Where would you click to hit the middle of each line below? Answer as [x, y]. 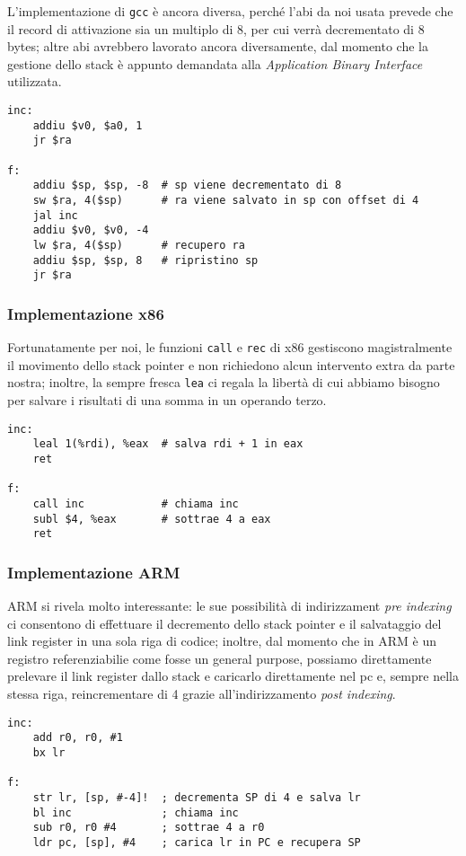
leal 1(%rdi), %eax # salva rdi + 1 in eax [168, 444]
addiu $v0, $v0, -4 [91, 230]
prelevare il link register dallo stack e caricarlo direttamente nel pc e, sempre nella [233, 676]
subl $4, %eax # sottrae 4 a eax [152, 519]
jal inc [55, 215]
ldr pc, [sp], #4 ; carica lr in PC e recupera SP [197, 842]
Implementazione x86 [86, 313]
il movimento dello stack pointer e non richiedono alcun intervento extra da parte [231, 364]
